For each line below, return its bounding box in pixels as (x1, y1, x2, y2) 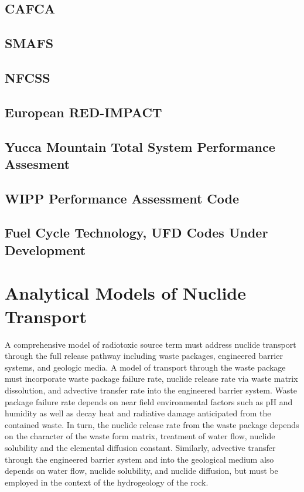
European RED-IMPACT (5, 103, 162, 121)
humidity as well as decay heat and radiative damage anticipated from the (5, 407, 271, 419)
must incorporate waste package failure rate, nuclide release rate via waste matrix (5, 372, 298, 385)
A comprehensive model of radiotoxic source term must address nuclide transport (5, 338, 296, 350)
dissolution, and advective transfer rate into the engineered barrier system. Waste (5, 384, 297, 396)
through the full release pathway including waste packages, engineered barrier (5, 350, 283, 362)
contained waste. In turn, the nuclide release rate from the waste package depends (5, 418, 299, 430)
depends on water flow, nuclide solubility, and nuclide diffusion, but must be (5, 464, 278, 477)
